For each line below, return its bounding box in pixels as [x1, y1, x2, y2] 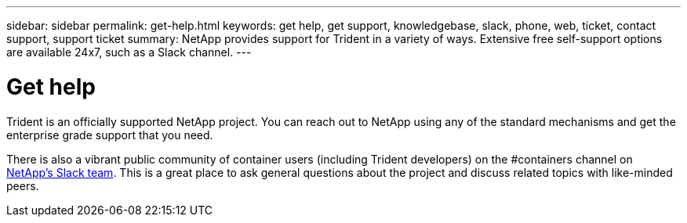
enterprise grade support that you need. [6, 128, 213, 142]
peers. [6, 178, 39, 192]
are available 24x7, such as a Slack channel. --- [6, 45, 252, 59]
